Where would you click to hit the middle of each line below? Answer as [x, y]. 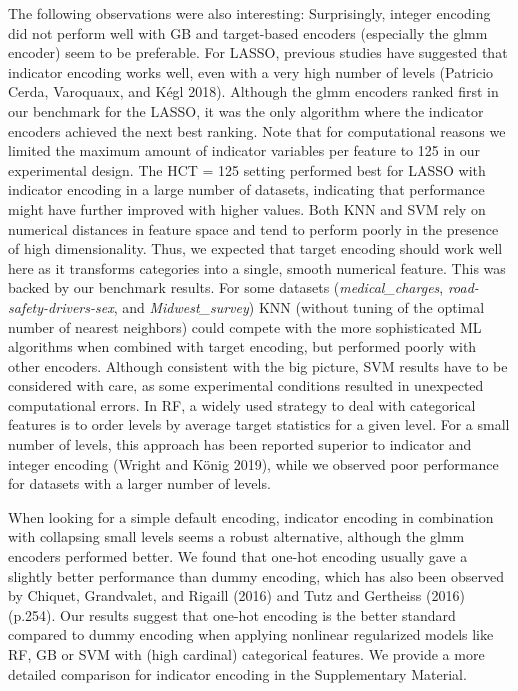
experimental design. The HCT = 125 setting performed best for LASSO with [247, 169]
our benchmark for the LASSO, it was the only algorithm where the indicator [246, 110]
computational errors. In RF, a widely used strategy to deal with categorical [242, 404]
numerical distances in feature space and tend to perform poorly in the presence [253, 228]
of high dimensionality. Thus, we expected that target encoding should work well [255, 248]
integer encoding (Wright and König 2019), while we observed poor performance [253, 463]
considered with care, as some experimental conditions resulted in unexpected [246, 385]
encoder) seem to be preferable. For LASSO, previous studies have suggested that [258, 52]
